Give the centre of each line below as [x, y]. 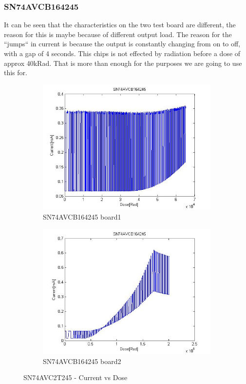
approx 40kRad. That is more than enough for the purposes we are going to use [123, 63]
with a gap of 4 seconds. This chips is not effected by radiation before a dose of [122, 53]
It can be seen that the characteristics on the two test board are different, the [120, 25]
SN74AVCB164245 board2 [82, 361]
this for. [16, 72]
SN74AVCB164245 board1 [82, 216]
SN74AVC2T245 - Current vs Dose [76, 377]
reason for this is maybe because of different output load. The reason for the [118, 34]
